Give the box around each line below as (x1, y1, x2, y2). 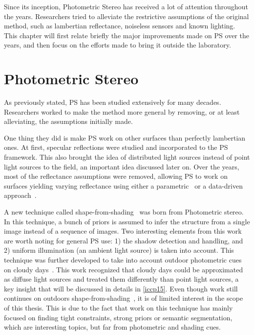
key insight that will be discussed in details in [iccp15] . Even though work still (4, 283, 238, 293)
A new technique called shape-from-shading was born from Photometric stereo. (4, 207, 244, 217)
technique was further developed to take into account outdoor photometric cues (4, 255, 242, 264)
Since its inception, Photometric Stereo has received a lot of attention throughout (4, 1, 248, 11)
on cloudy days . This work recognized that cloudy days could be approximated (4, 264, 243, 274)
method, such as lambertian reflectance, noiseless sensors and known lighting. (4, 21, 235, 31)
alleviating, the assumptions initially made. (4, 116, 133, 126)
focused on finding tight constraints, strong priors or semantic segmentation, (4, 312, 233, 322)
